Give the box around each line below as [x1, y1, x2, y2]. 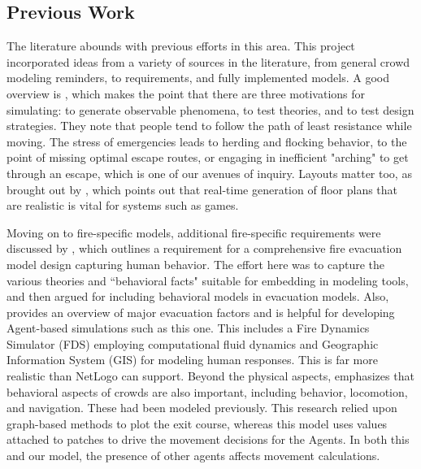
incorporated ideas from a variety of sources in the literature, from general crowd [7, 53, 410, 70]
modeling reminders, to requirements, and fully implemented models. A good [7, 69, 389, 86]
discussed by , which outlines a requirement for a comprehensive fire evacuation [7, 240, 402, 257]
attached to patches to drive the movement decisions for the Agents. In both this [7, 431, 410, 448]
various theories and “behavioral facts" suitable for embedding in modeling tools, [7, 271, 409, 289]
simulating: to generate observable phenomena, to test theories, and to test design [7, 101, 414, 118]
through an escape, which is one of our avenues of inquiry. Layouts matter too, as [7, 164, 412, 181]
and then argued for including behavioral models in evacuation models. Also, [7, 288, 389, 305]
